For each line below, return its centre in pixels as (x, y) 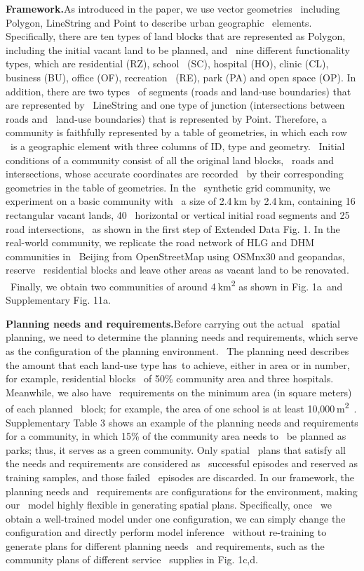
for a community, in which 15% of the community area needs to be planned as (176, 436)
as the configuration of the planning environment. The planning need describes (177, 350)
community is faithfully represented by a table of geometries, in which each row (176, 132)
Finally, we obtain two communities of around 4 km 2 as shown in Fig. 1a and (176, 285)
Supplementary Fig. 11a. (58, 300)
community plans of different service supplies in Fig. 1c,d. (132, 559)
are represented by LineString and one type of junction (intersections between (175, 105)
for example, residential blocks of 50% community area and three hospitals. (170, 378)
